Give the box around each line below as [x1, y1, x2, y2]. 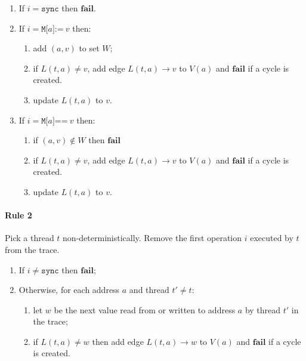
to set [79, 42, 100, 54]
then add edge [92, 335, 144, 347]
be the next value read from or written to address [54, 303, 236, 316]
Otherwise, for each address [18, 283, 120, 296]
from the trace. [5, 243, 60, 255]
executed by [250, 232, 293, 244]
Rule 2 [5, 209, 32, 221]
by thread [245, 303, 281, 316]
